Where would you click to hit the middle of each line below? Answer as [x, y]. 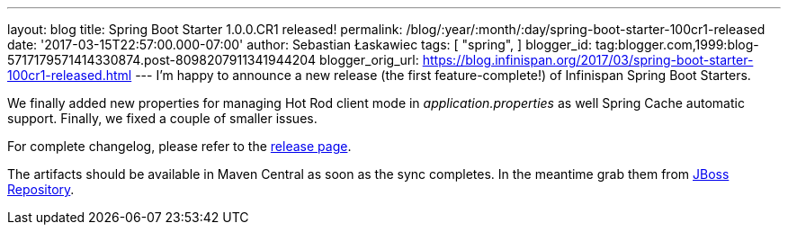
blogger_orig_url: [369, 60]
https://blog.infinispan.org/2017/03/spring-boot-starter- [588, 60]
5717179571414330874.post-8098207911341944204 [162, 60]
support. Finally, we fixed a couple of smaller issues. [162, 118]
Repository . [41, 189]
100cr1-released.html [70, 75]
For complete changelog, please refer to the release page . [179, 146]
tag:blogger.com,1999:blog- [677, 45]
